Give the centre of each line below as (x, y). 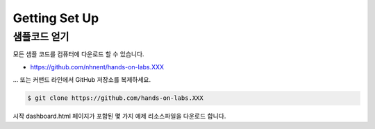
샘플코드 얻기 (41, 37)
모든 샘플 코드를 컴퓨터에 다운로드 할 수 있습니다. (79, 54)
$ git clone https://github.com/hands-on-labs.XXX (116, 98)
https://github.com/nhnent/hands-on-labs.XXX (97, 67)
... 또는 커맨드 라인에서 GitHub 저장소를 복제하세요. (82, 80)
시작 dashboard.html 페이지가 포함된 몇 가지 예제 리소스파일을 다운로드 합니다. (119, 116)
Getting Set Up (56, 18)
